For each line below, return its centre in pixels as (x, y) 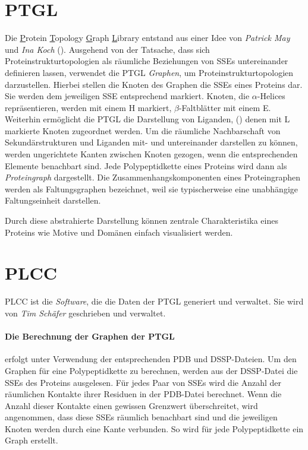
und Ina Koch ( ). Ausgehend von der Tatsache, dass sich (107, 49)
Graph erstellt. (32, 440)
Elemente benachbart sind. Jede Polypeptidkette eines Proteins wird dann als (146, 165)
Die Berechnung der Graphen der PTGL (90, 336)
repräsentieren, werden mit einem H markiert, (88, 107)
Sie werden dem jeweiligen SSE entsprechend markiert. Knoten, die (127, 96)
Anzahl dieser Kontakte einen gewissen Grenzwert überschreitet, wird (131, 405)
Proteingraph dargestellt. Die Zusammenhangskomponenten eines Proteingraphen (153, 177)
